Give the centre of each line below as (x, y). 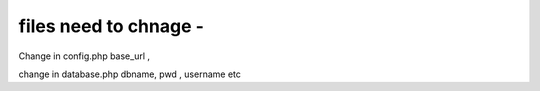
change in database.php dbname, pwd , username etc (130, 74)
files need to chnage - (111, 26)
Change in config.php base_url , (84, 56)
